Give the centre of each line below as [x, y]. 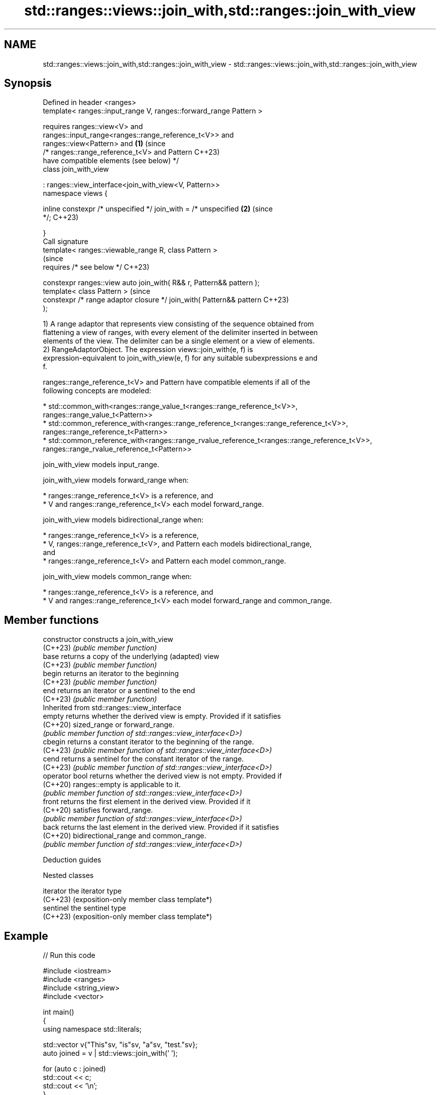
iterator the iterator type [82, 891]
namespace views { [75, 193]
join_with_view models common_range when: [117, 577]
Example [26, 936]
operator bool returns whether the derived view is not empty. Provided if [162, 776]
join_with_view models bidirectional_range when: [123, 520]
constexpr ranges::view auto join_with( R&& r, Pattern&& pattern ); [151, 283]
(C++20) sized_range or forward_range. [109, 725]
